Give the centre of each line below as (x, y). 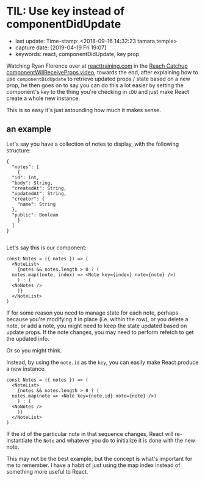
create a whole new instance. (43, 98)
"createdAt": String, (39, 188)
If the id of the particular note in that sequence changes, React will (90, 433)
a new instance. (26, 369)
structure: (19, 150)
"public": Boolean (35, 215)
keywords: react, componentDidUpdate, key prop (77, 54)
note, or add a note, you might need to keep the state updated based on (97, 326)
